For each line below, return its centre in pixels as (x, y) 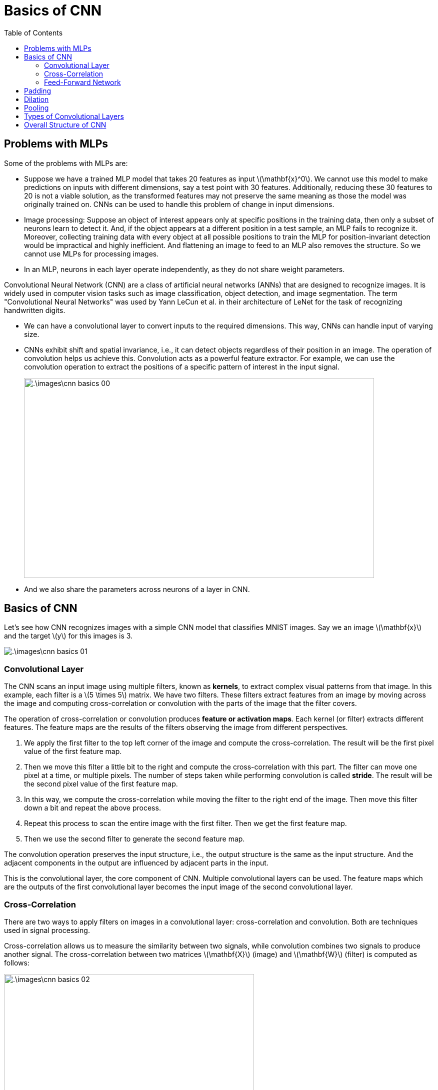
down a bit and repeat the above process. (92, 808)
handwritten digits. (35, 310)
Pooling (36, 107)
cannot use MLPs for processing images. (91, 253)
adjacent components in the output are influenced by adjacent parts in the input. (136, 863)
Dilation (36, 99)
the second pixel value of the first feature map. (101, 784)
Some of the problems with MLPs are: (66, 163)
